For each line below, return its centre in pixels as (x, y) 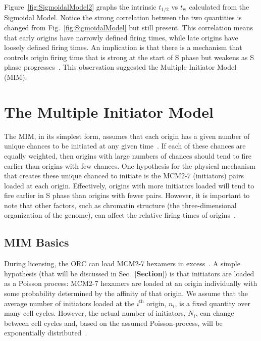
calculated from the (219, 7)
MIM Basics (37, 242)
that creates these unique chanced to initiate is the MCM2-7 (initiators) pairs (124, 176)
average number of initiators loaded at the (69, 303)
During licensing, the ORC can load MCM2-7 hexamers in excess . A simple (122, 263)
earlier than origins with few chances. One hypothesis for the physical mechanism (130, 165)
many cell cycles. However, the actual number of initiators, (95, 313)
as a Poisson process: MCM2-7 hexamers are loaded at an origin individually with (131, 283)
